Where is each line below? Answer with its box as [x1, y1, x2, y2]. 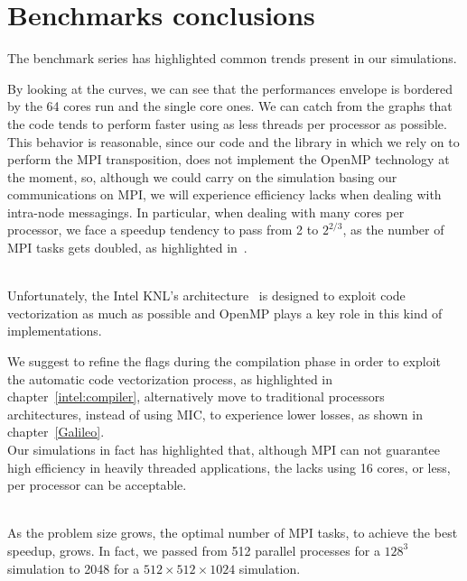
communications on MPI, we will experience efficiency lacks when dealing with [7, 185, 442, 204]
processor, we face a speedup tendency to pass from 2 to [7, 220, 319, 239]
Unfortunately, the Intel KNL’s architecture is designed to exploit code [7, 286, 406, 305]
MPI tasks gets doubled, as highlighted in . [7, 238, 248, 257]
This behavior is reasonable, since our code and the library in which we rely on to [7, 132, 460, 151]
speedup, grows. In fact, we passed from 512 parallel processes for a [7, 540, 380, 559]
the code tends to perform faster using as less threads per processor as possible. [7, 114, 447, 133]
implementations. [7, 321, 102, 340]
